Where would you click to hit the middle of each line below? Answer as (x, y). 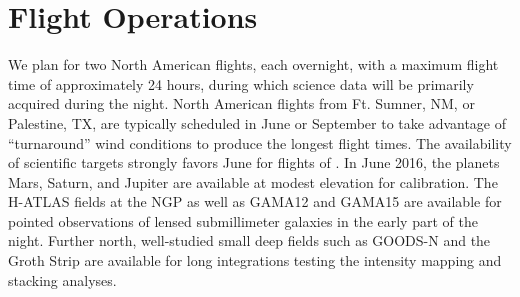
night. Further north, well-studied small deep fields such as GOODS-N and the (249, 240)
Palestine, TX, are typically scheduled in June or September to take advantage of (257, 122)
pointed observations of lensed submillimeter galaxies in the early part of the (243, 220)
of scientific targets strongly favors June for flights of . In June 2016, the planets (254, 162)
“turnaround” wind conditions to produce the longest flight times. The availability (260, 142)
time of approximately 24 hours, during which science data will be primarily (241, 83)
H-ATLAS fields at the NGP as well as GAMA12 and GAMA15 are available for (255, 201)
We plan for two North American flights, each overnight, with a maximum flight (253, 64)
